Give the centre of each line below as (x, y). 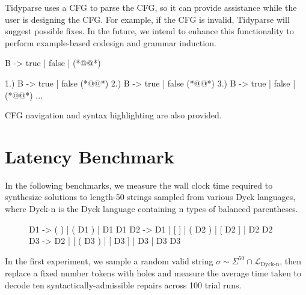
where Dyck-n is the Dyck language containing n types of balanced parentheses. (151, 209)
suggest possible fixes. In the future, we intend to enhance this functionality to (149, 31)
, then (291, 260)
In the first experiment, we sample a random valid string (109, 260)
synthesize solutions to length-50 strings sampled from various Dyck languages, (150, 197)
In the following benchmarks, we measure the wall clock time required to (139, 185)
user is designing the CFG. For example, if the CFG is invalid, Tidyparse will (147, 19)
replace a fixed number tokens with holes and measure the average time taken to (153, 273)
